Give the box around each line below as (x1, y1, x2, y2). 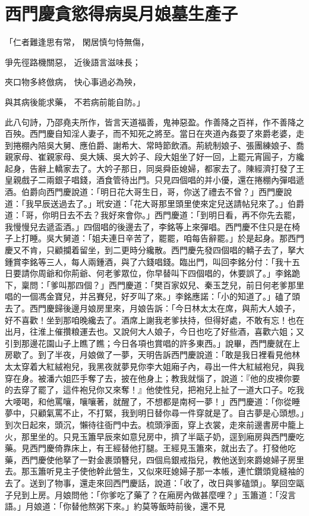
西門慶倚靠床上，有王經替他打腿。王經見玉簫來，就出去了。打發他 (29, 442, 288, 454)
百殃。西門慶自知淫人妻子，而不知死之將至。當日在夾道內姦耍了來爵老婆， (5, 127, 296, 140)
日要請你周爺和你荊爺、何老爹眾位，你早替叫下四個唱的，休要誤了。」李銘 (5, 267, 292, 279)
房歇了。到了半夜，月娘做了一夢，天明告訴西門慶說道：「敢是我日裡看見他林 (5, 348, 300, 361)
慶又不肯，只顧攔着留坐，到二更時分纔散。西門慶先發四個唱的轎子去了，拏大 (5, 244, 304, 256)
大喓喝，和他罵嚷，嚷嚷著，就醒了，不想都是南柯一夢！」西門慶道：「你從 (5, 395, 292, 407)
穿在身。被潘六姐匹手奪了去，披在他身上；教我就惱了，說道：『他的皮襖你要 (5, 372, 300, 384)
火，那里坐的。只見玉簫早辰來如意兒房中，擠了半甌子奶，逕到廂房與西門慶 (5, 430, 296, 442)
